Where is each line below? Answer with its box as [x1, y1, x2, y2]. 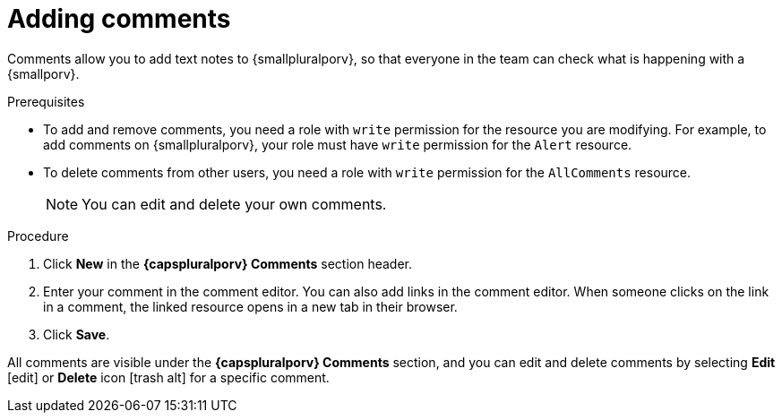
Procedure [7, 227, 69, 244]
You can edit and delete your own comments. [82, 194, 387, 213]
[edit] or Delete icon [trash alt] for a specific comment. [7, 369, 330, 385]
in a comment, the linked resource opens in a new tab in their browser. [43, 298, 458, 314]
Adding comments [7, 4, 231, 34]
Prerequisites [7, 93, 85, 109]
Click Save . [43, 326, 110, 342]
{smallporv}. [7, 65, 80, 81]
